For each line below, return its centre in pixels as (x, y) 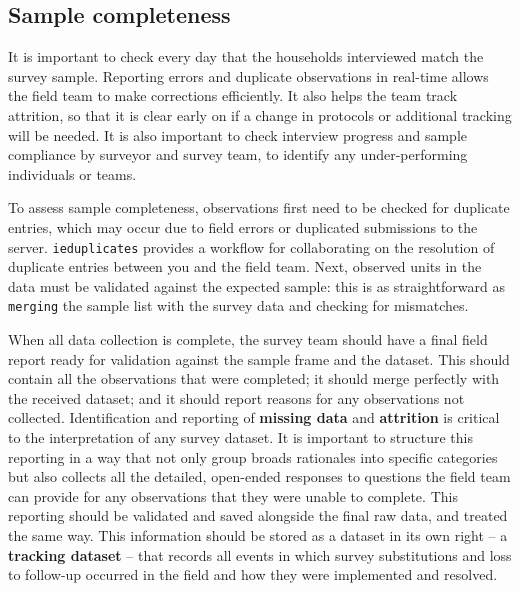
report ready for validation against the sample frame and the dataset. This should (259, 358)
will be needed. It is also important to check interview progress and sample (238, 134)
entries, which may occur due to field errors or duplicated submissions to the (243, 226)
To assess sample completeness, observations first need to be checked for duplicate (259, 207)
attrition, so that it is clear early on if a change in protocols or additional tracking (260, 114)
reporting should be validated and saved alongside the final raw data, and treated (258, 515)
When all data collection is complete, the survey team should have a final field (248, 339)
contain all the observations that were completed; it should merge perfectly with (254, 378)
